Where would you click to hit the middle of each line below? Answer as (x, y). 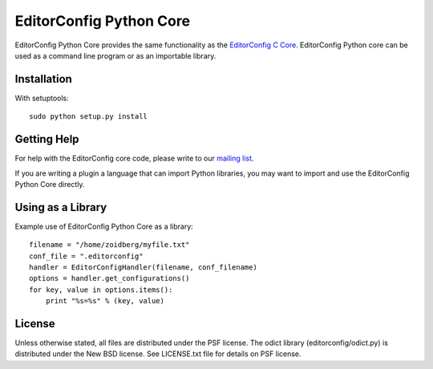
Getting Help (47, 139)
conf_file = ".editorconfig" (86, 256)
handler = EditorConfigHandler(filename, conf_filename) (144, 268)
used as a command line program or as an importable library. (115, 55)
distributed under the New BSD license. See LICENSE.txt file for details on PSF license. (158, 354)
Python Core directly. (50, 184)
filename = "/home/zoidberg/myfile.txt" (109, 245)
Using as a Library (61, 207)
